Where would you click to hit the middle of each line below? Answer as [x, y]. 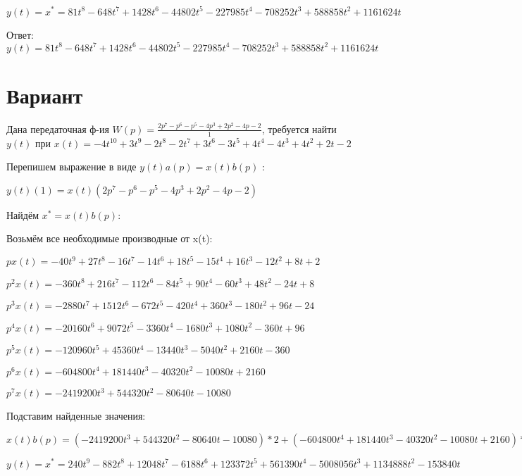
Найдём [23, 214]
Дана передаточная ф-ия [58, 129]
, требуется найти [299, 129]
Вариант [45, 95]
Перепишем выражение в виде [72, 167]
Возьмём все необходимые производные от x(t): [110, 238]
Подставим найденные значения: [76, 416]
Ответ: [20, 34]
